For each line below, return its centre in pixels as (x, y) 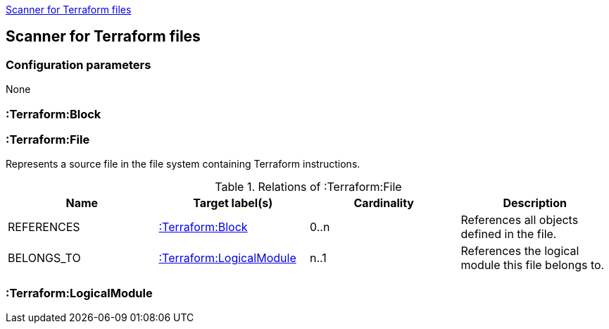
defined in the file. (509, 234)
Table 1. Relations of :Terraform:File (308, 187)
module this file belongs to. (533, 265)
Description (535, 203)
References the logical (520, 251)
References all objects (520, 220)
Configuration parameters (79, 64)
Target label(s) (233, 203)
